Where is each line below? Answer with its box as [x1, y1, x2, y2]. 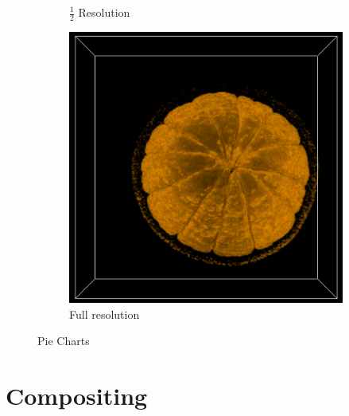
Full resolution [69, 305, 140, 322]
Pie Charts [37, 332, 90, 349]
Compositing [6, 379, 148, 411]
